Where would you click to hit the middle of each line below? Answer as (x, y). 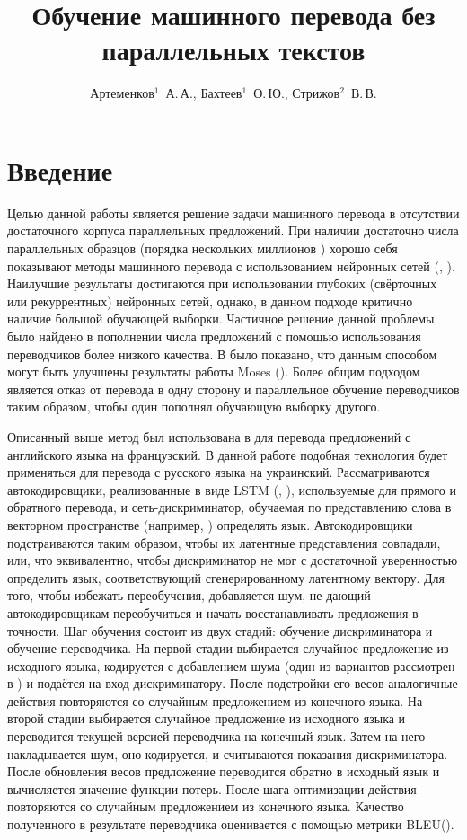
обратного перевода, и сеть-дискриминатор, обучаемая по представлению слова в (229, 507)
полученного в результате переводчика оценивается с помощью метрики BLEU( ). (231, 824)
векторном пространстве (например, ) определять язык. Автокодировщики (210, 524)
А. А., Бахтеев (204, 93)
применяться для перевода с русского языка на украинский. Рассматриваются (219, 472)
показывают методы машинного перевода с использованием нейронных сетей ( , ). (231, 265)
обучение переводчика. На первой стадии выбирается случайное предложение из (228, 648)
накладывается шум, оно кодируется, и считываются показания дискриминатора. (228, 753)
